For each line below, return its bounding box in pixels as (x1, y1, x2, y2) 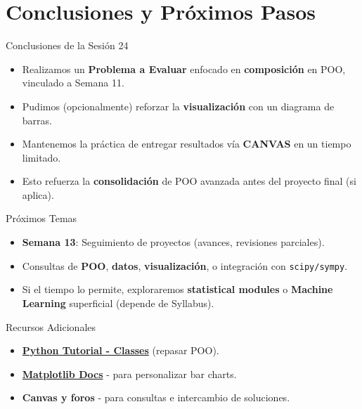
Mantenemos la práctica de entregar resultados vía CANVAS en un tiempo (22, 136, 351, 151)
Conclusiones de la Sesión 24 (6, 38, 129, 53)
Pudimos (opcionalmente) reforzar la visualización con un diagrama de (22, 98, 335, 113)
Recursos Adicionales (6, 319, 96, 334)
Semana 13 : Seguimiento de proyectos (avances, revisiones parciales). (22, 235, 325, 249)
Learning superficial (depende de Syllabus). (22, 295, 214, 310)
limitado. (22, 150, 61, 164)
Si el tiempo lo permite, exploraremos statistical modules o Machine (22, 282, 333, 297)
